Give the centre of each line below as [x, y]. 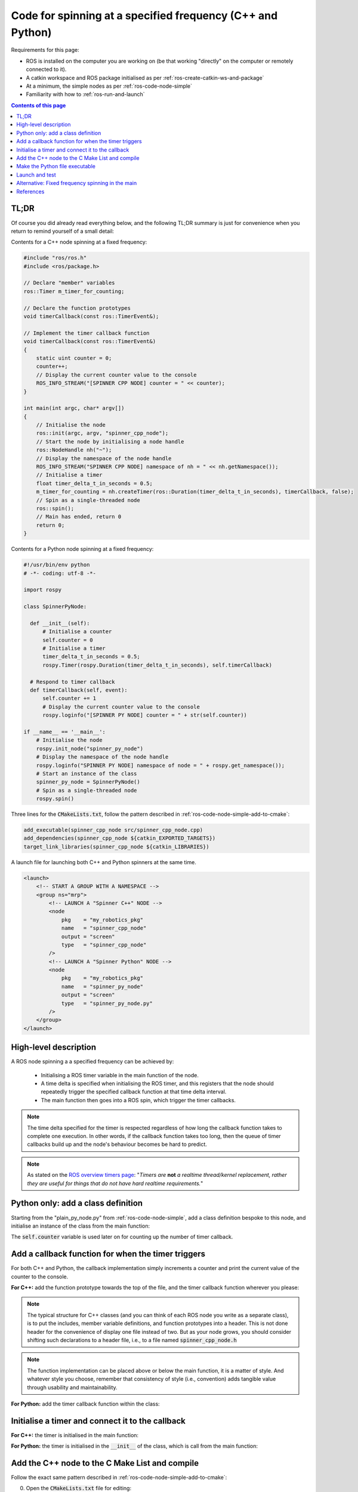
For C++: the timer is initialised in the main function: [75, 1435]
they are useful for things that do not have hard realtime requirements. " [115, 1183]
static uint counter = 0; [74, 358]
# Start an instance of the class [87, 773]
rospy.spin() [55, 799]
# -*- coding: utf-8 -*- [60, 573]
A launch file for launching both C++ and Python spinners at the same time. [104, 862]
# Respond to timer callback [73, 682]
